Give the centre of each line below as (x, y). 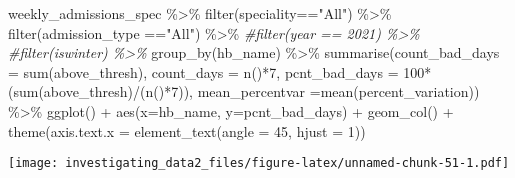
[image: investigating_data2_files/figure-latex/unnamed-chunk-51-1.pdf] (259, 163)
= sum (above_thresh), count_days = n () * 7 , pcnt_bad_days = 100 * (220, 71)
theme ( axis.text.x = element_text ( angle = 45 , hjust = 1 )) (187, 130)
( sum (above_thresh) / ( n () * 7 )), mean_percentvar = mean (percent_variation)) (244, 91)
